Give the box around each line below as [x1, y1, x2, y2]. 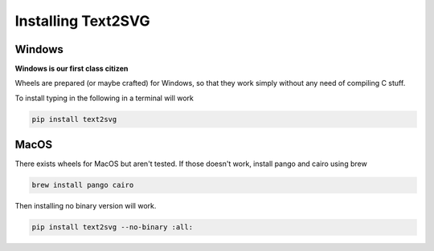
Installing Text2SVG [14, 12, 150, 30]
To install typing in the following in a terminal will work [14, 93, 194, 103]
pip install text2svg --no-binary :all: [31, 223, 193, 232]
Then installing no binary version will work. [14, 201, 157, 211]
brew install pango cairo [31, 180, 134, 190]
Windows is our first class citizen [14, 64, 129, 74]
